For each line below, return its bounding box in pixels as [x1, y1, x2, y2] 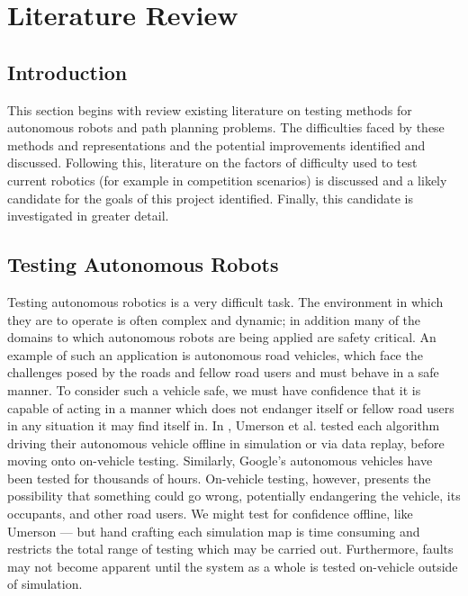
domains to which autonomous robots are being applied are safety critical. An [7, 328, 436, 347]
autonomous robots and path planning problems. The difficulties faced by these [7, 118, 445, 137]
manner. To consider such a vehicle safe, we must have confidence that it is [7, 380, 421, 399]
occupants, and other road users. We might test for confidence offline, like [7, 504, 413, 523]
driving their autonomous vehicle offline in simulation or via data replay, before [7, 433, 445, 452]
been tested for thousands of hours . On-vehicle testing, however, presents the [7, 468, 431, 487]
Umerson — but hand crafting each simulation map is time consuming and [7, 521, 420, 540]
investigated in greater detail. [7, 206, 169, 225]
